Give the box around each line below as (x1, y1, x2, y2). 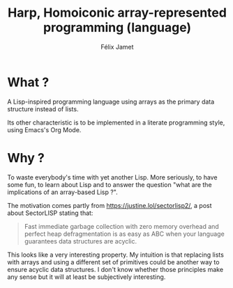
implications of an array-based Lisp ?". (7, 188, 118, 196)
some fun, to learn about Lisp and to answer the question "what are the (7, 180, 212, 189)
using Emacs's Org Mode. (7, 125, 82, 134)
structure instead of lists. (7, 104, 79, 113)
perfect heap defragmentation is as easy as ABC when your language (24, 230, 225, 238)
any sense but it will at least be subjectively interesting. (7, 273, 166, 281)
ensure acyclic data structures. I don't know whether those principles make (7, 265, 224, 273)
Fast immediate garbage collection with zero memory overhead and (24, 222, 220, 230)
